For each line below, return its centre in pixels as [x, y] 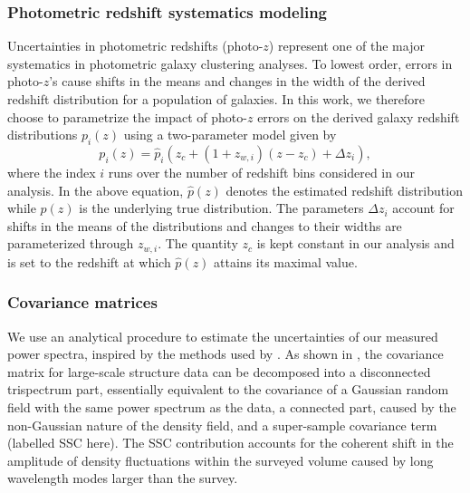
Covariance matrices [82, 302]
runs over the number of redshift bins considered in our [261, 172]
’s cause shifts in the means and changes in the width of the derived [237, 81]
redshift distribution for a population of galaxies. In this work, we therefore [216, 99]
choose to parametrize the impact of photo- [127, 116]
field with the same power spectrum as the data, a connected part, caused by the [232, 407]
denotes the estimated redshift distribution [344, 190]
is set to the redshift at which [89, 261]
